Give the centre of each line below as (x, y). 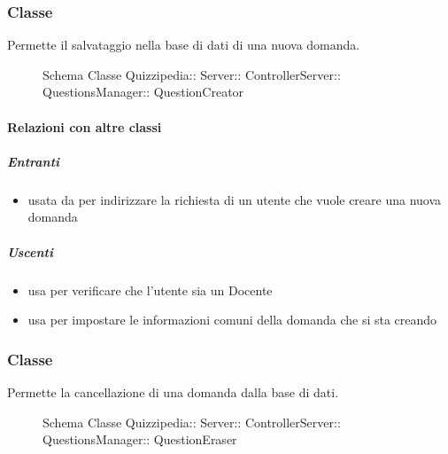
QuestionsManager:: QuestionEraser (140, 439)
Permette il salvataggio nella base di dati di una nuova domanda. (184, 45)
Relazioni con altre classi (85, 126)
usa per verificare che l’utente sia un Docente (150, 290)
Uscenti (30, 251)
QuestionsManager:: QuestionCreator (143, 92)
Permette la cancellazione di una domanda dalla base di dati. (173, 391)
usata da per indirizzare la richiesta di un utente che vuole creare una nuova (235, 199)
